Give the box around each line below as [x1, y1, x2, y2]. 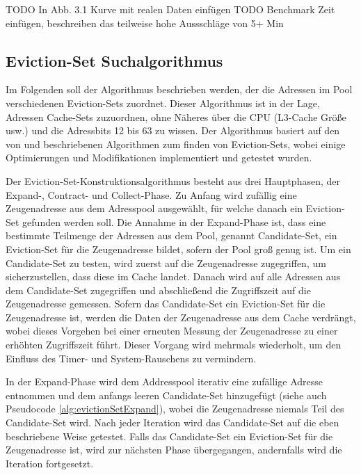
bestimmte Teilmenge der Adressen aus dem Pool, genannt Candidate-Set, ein [6, 228, 337, 243]
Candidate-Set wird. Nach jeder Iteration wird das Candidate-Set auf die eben [6, 415, 339, 430]
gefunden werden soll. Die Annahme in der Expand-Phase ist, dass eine [22, 214, 326, 229]
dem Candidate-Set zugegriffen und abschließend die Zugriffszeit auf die [6, 282, 311, 297]
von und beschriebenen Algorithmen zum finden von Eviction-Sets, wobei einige [6, 136, 346, 151]
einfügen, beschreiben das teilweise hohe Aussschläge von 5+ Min [6, 15, 284, 30]
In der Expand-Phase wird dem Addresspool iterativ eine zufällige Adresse [6, 374, 323, 389]
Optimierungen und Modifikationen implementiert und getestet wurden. [6, 150, 312, 165]
